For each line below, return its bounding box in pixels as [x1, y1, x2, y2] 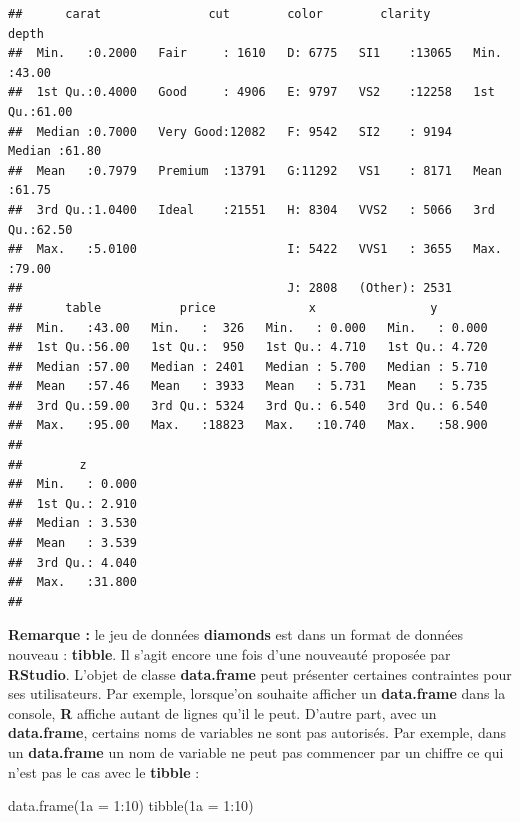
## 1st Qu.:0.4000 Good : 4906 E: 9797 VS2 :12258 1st [8, 85, 495, 100]
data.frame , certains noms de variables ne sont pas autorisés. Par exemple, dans [8, 722, 506, 743]
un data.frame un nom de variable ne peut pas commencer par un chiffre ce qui [8, 741, 504, 762]
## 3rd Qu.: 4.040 [8, 555, 137, 570]
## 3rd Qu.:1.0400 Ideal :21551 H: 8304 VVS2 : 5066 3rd [8, 202, 495, 217]
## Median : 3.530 [8, 516, 137, 531]
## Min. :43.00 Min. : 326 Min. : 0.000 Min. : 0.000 [8, 320, 488, 335]
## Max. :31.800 [8, 575, 137, 590]
